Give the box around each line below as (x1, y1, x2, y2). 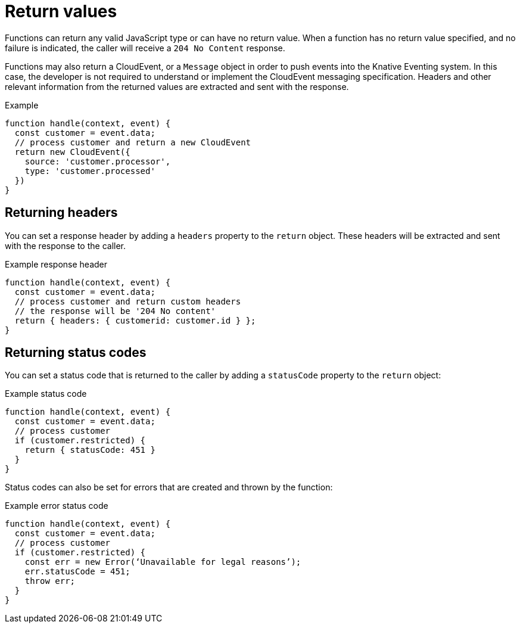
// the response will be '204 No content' (14, 306, 216, 316)
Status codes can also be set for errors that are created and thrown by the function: (5, 482, 333, 493)
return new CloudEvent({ (14, 147, 130, 157)
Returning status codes (5, 345, 147, 360)
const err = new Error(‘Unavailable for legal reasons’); (24, 557, 301, 567)
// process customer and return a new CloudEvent (14, 137, 251, 147)
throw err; (24, 576, 76, 586)
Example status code (5, 388, 87, 399)
